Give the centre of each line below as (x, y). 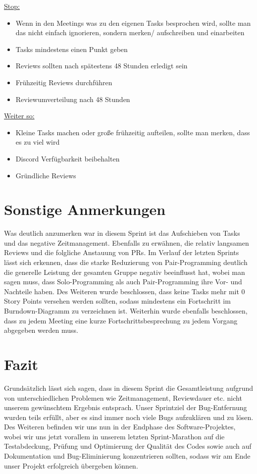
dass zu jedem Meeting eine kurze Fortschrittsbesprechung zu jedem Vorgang (121, 320)
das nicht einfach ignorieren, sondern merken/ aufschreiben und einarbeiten (130, 32)
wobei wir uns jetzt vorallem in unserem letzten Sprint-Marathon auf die (114, 436)
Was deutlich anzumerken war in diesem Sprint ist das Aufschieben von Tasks (122, 233)
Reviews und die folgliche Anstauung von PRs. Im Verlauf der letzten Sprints (122, 252)
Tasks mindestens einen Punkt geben (72, 49)
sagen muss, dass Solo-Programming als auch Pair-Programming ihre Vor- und (123, 282)
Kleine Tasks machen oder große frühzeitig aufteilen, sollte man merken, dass (133, 132)
